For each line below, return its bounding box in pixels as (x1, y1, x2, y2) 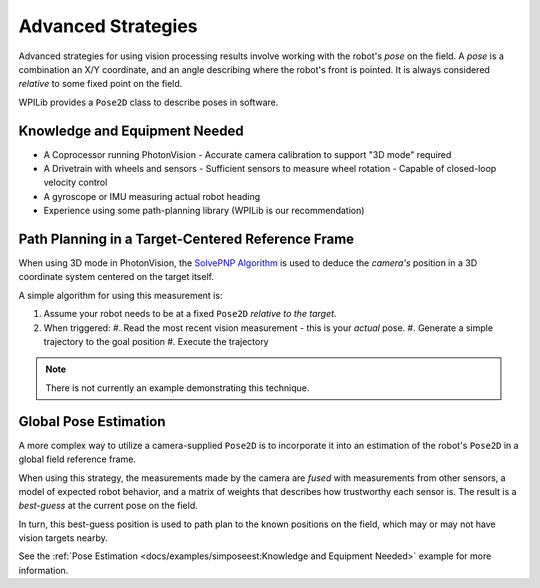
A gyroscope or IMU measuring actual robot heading (43, 190, 261, 202)
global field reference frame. (18, 453, 137, 465)
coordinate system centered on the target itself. (18, 271, 215, 283)
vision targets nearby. (18, 532, 109, 544)
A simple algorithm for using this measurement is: (18, 289, 223, 301)
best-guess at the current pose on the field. (18, 500, 199, 512)
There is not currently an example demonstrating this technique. (45, 381, 310, 394)
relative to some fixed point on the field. (18, 78, 183, 90)
